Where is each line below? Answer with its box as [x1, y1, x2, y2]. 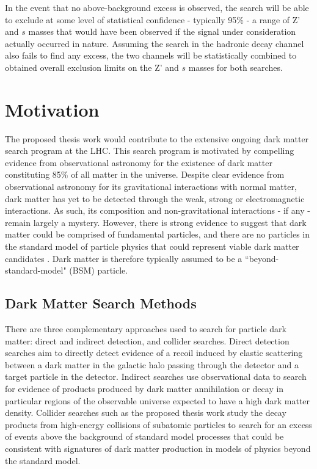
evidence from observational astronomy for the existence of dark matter [5, 156, 272, 169]
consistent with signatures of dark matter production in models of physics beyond [5, 442, 311, 454]
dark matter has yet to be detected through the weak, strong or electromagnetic [5, 192, 305, 205]
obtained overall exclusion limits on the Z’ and [5, 60, 179, 73]
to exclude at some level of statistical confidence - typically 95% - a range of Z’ [5, 13, 301, 26]
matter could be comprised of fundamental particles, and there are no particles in [5, 228, 310, 241]
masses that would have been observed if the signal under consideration [28, 25, 296, 38]
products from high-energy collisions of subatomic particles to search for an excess [5, 418, 312, 431]
